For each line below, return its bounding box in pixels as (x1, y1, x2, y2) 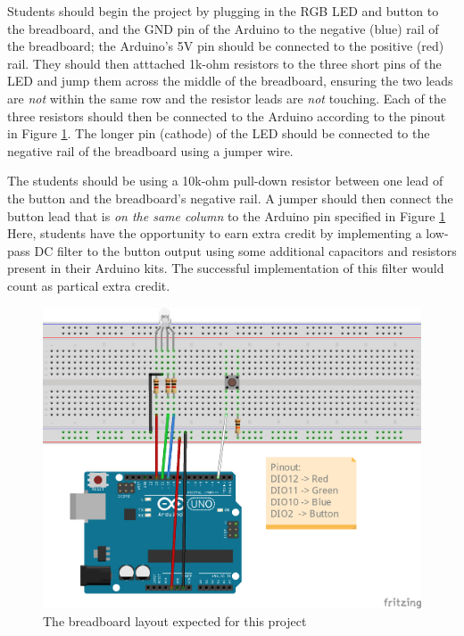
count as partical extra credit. (7, 276, 170, 294)
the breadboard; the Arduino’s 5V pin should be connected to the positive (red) (7, 37, 444, 55)
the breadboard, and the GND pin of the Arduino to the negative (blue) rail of (7, 19, 439, 37)
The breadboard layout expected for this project (43, 611, 307, 630)
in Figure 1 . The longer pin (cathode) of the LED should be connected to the (7, 124, 430, 143)
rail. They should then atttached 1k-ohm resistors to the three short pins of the (7, 54, 442, 72)
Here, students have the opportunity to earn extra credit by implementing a (7, 224, 422, 243)
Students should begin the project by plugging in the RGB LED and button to (7, 2, 439, 20)
